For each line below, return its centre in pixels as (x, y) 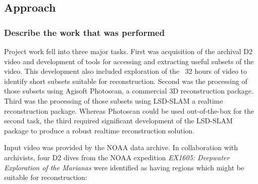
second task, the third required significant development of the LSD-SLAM (118, 121)
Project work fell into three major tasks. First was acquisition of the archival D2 (128, 51)
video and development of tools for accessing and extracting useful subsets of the (129, 61)
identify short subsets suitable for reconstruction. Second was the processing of (126, 81)
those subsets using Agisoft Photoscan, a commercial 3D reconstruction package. (129, 91)
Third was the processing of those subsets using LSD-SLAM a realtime (114, 100)
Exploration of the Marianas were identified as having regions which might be (124, 167)
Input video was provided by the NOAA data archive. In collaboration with (121, 147)
